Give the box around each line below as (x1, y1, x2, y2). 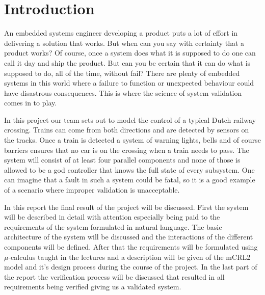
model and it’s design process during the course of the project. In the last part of (4, 261, 257, 272)
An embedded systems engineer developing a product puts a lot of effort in (4, 28, 238, 38)
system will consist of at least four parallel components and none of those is (4, 154, 241, 165)
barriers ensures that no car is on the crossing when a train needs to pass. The (4, 144, 249, 155)
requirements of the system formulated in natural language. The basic (4, 221, 222, 232)
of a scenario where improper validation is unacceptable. (4, 184, 180, 195)
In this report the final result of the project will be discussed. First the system (4, 201, 249, 212)
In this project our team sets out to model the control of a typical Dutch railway (4, 114, 256, 125)
